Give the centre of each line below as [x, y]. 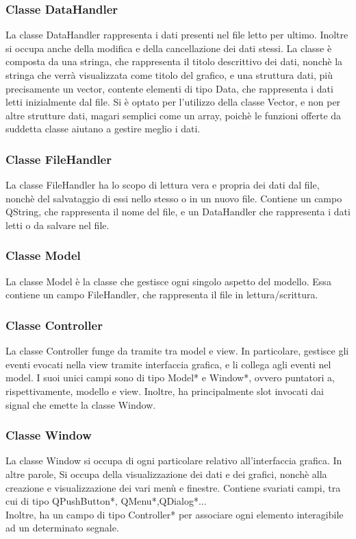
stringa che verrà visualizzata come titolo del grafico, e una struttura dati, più [169, 75]
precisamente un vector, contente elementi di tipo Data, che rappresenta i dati [169, 88]
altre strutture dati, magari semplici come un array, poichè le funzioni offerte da [174, 115]
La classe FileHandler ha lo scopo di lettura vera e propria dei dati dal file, [163, 185]
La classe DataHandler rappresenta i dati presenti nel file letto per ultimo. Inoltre [177, 35]
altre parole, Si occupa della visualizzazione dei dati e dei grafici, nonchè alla [166, 474]
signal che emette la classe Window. [81, 404]
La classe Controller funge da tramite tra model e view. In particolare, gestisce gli [177, 351]
